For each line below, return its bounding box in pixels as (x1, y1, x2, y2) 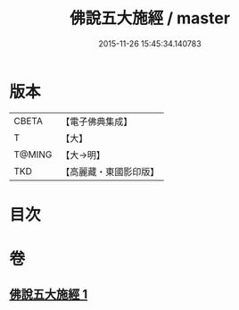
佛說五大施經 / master (70, 8, 230, 29)
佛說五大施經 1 (9, 287, 88, 302)
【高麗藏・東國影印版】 (61, 165, 160, 178)
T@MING (13, 148, 53, 161)
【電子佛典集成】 (61, 115, 133, 128)
